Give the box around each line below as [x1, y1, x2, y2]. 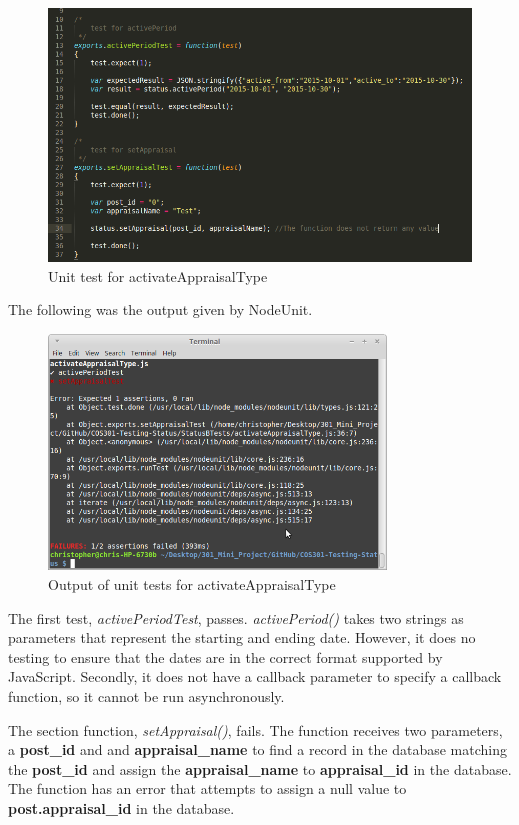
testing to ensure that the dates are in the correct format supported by [8, 646, 443, 667]
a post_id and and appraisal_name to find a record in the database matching [8, 739, 508, 760]
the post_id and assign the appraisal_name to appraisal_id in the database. [8, 758, 512, 779]
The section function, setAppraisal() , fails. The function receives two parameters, [8, 719, 503, 740]
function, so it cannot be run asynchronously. [8, 686, 285, 707]
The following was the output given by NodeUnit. [8, 299, 313, 320]
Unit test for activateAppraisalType [48, 265, 268, 286]
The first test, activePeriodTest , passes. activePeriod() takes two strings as [8, 607, 464, 628]
